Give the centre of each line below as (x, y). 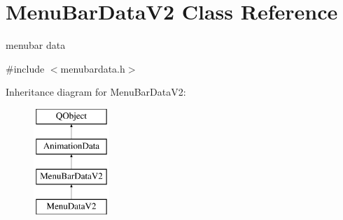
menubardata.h (93, 68)
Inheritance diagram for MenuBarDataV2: (96, 92)
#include (25, 68)
